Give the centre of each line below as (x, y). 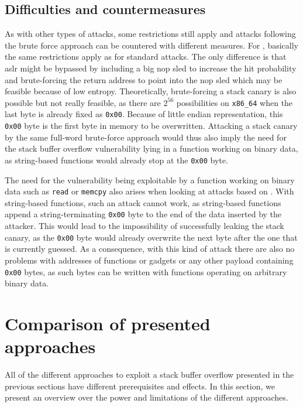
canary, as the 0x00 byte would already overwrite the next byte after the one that (151, 237)
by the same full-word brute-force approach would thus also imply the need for (146, 137)
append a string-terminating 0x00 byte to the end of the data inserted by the (143, 214)
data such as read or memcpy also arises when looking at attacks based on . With (149, 191)
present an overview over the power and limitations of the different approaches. (147, 397)
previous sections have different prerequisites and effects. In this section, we (140, 386)
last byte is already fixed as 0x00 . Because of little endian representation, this (144, 114)
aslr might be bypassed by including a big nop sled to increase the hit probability (151, 68)
